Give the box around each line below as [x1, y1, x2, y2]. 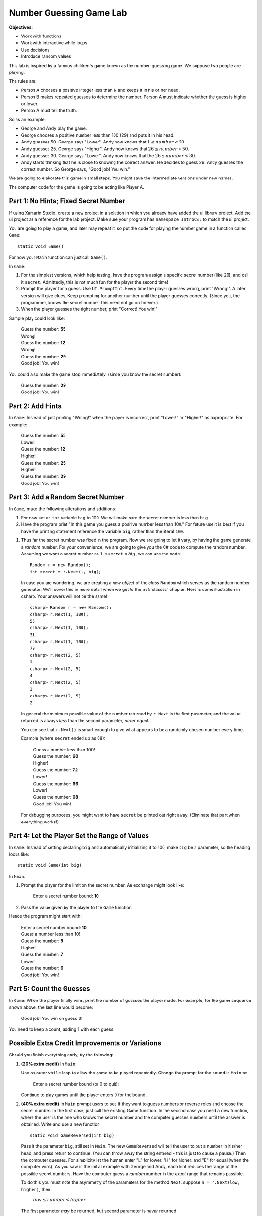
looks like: [9, 851, 29, 857]
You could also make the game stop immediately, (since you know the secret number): [9, 371, 182, 377]
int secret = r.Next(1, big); [30, 569, 102, 574]
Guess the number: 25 [21, 460, 66, 465]
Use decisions [21, 47, 49, 53]
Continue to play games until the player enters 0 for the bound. [21, 1092, 147, 1098]
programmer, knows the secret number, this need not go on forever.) [21, 299, 158, 305]
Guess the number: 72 [33, 767, 78, 773]
